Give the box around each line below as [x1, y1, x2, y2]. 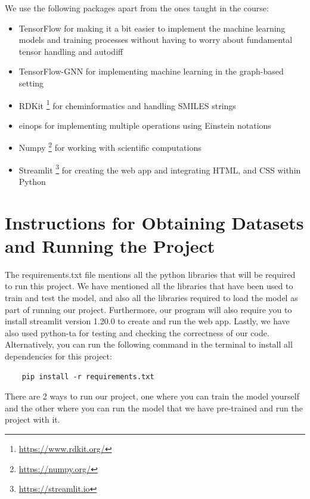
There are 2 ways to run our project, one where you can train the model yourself [5, 390, 299, 402]
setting [18, 76, 44, 89]
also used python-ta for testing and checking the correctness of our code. [5, 326, 269, 339]
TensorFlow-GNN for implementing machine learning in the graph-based [18, 65, 284, 78]
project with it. [5, 413, 60, 426]
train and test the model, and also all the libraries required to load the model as [5, 292, 298, 303]
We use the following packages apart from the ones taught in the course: [5, 2, 269, 14]
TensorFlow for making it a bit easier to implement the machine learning [18, 21, 286, 34]
